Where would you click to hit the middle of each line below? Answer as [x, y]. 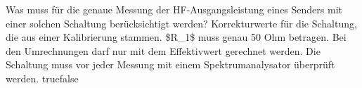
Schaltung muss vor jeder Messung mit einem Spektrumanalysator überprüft [170, 64]
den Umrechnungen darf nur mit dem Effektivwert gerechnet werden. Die [163, 50]
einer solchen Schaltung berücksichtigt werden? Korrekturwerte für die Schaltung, [181, 23]
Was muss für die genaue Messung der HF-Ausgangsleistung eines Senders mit [174, 9]
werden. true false [42, 78]
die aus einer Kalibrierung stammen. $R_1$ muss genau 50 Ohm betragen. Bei [176, 37]
